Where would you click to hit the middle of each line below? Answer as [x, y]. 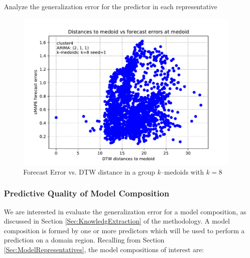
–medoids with [182, 171]
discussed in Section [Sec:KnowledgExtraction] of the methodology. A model [117, 221]
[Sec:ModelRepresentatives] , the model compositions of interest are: [104, 250]
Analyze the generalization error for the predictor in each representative [111, 6]
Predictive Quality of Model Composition [87, 193]
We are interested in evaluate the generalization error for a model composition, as [125, 211]
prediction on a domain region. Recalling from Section [84, 240]
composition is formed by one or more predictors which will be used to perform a [124, 230]
